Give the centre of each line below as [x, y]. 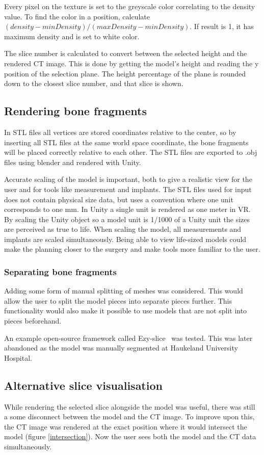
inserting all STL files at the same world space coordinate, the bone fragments [126, 142]
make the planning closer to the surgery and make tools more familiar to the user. [132, 249]
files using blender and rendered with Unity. [73, 162]
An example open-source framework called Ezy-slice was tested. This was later [128, 338]
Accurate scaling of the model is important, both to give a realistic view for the [128, 179]
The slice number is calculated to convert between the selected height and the [126, 53]
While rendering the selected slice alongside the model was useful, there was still [130, 406]
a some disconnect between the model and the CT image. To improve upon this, [129, 417]
